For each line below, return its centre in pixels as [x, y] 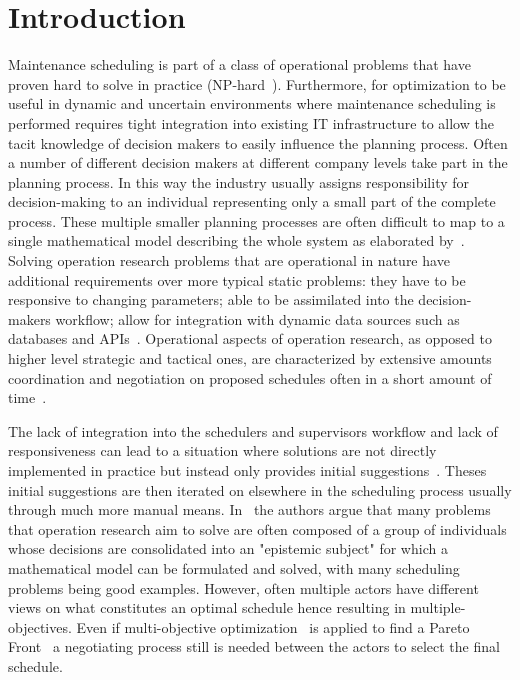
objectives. [40, 626]
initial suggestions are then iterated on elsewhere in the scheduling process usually [260, 489]
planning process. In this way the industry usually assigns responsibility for [239, 181]
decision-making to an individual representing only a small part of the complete [252, 201]
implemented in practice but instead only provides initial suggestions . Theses [247, 470]
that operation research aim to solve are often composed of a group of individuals [257, 528]
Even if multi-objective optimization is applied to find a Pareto [273, 626]
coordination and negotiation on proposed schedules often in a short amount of [250, 377]
